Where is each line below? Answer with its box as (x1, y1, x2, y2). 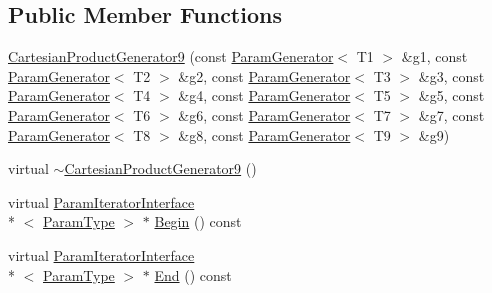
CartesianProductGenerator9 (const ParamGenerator (8, 46, 334, 67)
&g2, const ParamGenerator (178, 65, 351, 86)
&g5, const (418, 85, 485, 106)
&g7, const (418, 104, 485, 125)
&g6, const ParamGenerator (178, 104, 351, 125)
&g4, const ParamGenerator (178, 85, 351, 106)
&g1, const (401, 46, 468, 67)
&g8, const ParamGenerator (178, 124, 351, 145)
